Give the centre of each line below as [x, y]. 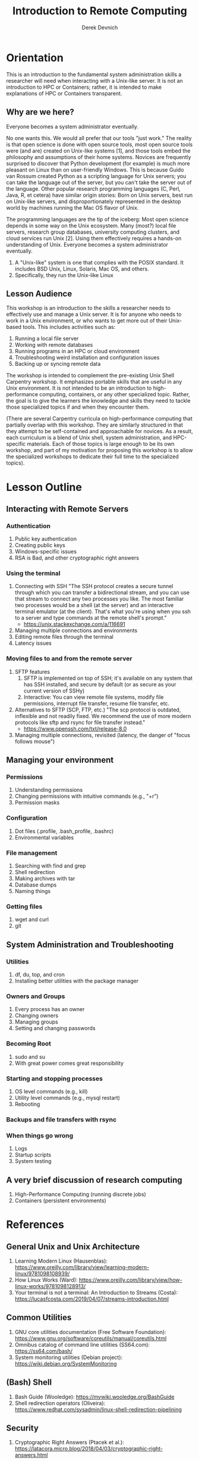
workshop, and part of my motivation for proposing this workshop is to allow [99, 450]
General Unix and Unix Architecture [73, 1246]
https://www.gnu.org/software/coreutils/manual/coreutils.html [91, 1338]
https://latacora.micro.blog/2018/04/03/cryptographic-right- [89, 1448]
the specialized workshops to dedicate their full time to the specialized [93, 456]
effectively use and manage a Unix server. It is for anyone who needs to [94, 315]
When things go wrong [40, 1135]
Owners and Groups [36, 996]
